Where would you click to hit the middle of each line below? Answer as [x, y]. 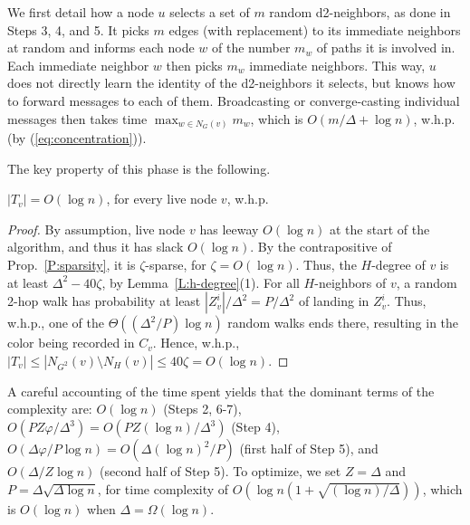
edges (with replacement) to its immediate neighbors [315, 29]
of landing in [334, 301]
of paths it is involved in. [386, 48]
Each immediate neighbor [78, 65]
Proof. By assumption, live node [96, 229]
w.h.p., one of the [56, 323]
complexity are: [50, 409]
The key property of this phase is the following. [139, 168]
